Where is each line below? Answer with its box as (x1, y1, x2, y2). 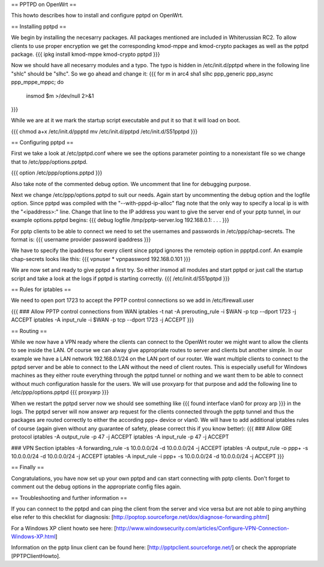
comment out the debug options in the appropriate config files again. (11, 483, 182, 490)
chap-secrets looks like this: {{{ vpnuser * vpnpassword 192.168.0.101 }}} (11, 255, 191, 262)
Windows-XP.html (11, 533, 56, 540)
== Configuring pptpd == (11, 139, 74, 146)
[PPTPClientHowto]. (11, 552, 61, 559)
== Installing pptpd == (11, 23, 67, 30)
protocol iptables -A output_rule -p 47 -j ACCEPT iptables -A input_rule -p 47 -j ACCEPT (11, 433, 229, 440)
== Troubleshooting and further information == (11, 494, 128, 501)
